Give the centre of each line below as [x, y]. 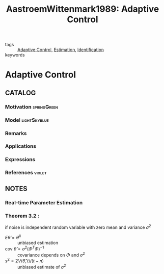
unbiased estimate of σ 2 [42, 266]
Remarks [16, 133]
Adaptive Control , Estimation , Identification [61, 50]
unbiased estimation [38, 243]
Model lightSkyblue [27, 120]
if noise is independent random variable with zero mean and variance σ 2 [78, 227]
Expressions [20, 160]
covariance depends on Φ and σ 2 [51, 254]
